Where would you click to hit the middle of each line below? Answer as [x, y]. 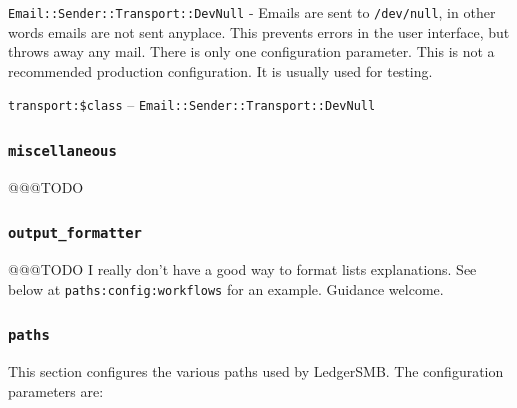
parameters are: [56, 390]
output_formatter [75, 233]
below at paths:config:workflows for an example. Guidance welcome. [226, 288]
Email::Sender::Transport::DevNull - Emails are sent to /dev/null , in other [252, 12]
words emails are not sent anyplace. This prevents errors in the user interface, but [259, 31]
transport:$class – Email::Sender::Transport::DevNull [192, 104]
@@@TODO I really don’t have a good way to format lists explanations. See [242, 269]
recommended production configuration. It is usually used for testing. [220, 70]
